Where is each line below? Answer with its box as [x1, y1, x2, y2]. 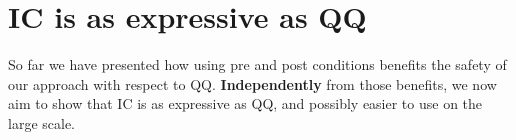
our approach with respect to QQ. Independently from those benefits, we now [8, 73, 497, 94]
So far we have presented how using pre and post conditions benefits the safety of [8, 54, 507, 75]
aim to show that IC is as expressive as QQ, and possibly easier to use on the [8, 93, 483, 114]
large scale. [8, 112, 75, 133]
